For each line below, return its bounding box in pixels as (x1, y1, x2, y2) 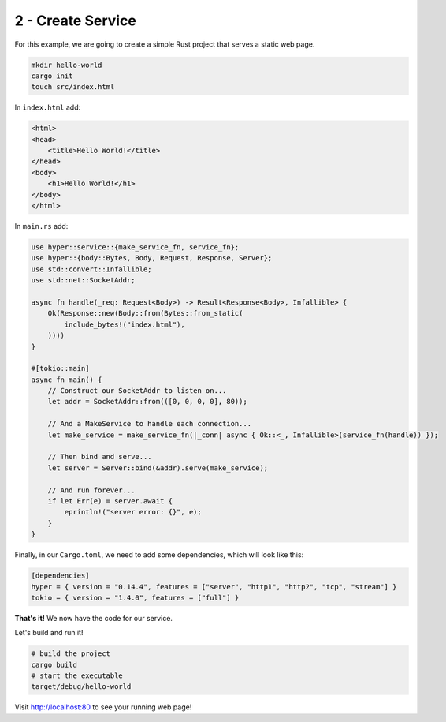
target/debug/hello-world (31, 683, 132, 691)
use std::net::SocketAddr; (31, 276, 136, 285)
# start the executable (31, 671, 124, 680)
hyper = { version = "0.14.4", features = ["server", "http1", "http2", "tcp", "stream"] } (31, 582, 397, 591)
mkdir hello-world (31, 60, 102, 69)
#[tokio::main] (31, 364, 90, 373)
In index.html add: (14, 103, 81, 112)
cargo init (31, 71, 73, 80)
